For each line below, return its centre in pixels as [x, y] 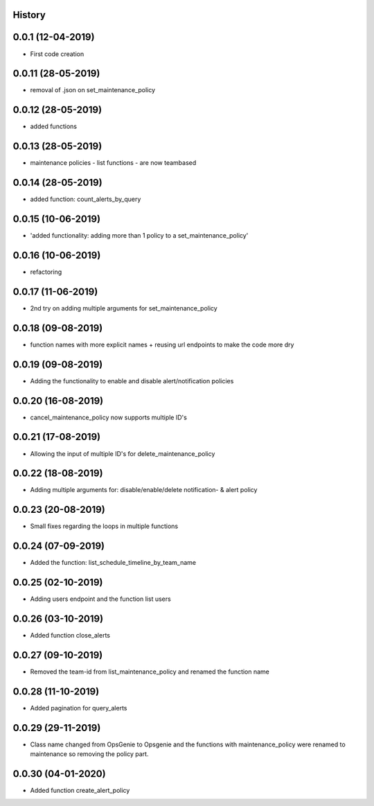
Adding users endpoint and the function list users [100, 599]
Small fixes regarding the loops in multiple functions [104, 526]
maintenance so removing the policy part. [89, 754]
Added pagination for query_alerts [79, 708]
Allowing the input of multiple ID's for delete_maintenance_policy [123, 453]
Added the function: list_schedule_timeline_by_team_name [113, 563]
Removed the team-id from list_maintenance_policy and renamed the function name [150, 672]
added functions [54, 126]
